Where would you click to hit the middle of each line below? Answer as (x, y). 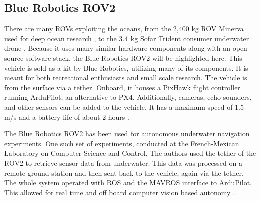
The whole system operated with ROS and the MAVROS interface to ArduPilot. (128, 183)
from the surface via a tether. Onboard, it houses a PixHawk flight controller (122, 87)
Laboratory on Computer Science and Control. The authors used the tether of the (130, 153)
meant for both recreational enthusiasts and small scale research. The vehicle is (126, 77)
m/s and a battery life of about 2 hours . (67, 117)
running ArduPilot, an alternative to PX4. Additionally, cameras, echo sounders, (128, 97)
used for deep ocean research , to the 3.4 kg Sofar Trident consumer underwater (127, 38)
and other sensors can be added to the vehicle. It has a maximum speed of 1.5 (124, 107)
